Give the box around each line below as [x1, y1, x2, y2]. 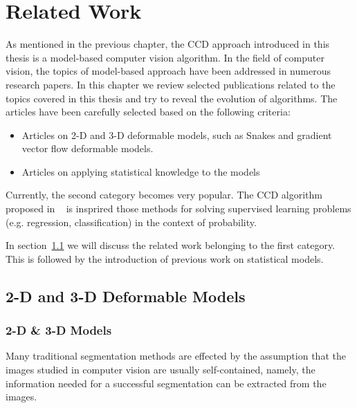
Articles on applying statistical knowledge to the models [21, 164, 260, 178]
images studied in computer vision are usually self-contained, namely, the [6, 362, 315, 377]
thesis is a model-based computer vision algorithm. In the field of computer [6, 50, 324, 64]
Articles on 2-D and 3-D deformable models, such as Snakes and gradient [21, 127, 332, 142]
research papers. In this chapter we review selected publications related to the [6, 77, 336, 91]
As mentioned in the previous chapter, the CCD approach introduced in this [6, 37, 330, 51]
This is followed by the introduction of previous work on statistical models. [6, 251, 324, 266]
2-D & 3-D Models [6, 322, 112, 339]
